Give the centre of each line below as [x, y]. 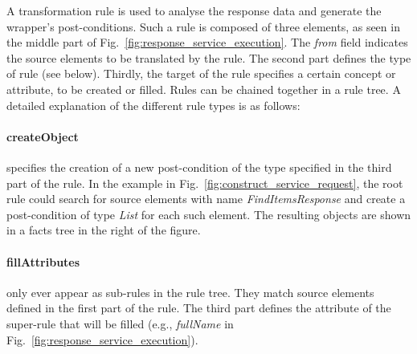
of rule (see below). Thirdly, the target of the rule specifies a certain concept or [201, 73]
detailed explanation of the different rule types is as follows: [153, 105]
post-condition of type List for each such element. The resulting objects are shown [209, 214]
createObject [43, 136]
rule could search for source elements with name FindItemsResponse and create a [206, 199]
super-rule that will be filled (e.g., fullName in [120, 323]
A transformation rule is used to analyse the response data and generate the [194, 10]
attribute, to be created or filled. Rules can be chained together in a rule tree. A [204, 89]
